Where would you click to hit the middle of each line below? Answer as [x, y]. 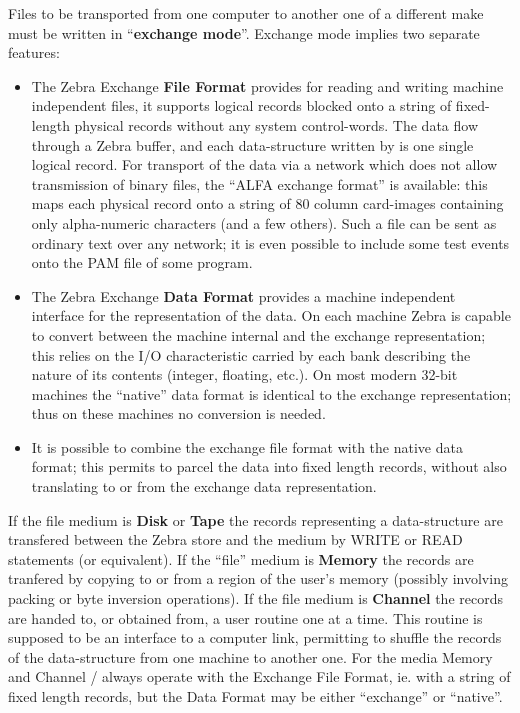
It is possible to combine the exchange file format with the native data [247, 446]
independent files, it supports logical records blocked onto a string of [241, 105]
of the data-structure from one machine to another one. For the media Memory [250, 656]
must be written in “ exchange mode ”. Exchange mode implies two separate [244, 32]
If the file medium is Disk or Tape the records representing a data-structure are [255, 519]
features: [34, 52]
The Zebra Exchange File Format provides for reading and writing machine [267, 85]
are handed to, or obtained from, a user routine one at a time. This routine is [245, 617]
